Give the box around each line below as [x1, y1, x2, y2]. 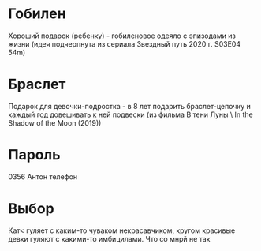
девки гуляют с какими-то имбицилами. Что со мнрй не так [8, 234, 211, 243]
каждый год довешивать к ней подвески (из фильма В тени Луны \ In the [8, 110, 254, 119]
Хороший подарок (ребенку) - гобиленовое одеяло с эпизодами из [8, 31, 237, 40]
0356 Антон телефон [8, 171, 78, 182]
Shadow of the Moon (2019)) [8, 118, 102, 127]
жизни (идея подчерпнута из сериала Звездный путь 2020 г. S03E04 [8, 39, 241, 48]
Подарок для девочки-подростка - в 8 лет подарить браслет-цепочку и [8, 101, 251, 111]
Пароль [8, 146, 61, 164]
